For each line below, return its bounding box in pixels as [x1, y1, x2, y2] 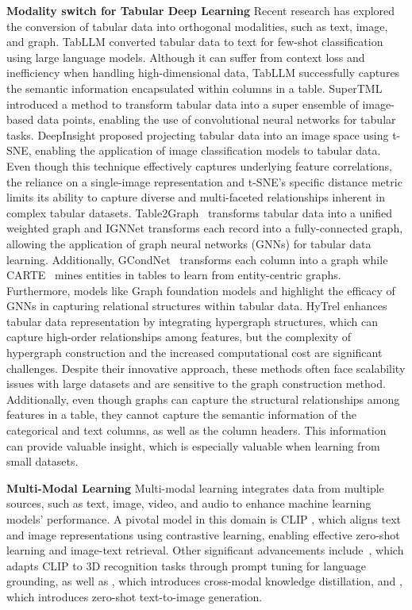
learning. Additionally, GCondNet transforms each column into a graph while [6, 251, 388, 267]
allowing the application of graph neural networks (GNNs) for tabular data [6, 235, 372, 251]
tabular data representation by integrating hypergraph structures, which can [6, 313, 379, 329]
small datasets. [6, 453, 79, 470]
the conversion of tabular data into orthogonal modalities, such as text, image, [6, 17, 388, 34]
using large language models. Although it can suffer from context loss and [6, 48, 365, 65]
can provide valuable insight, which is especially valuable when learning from [6, 437, 380, 454]
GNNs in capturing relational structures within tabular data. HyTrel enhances [6, 297, 387, 314]
